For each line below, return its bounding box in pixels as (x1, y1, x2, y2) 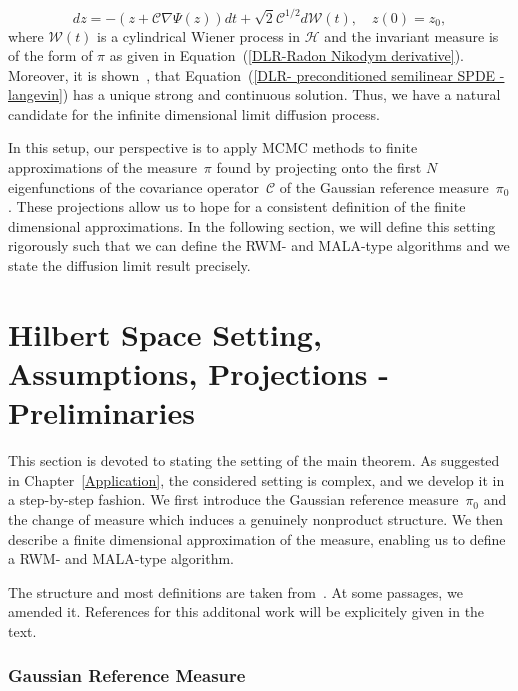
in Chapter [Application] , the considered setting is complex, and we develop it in (8, 469, 505, 490)
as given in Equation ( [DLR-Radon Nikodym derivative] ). (109, 45, 465, 66)
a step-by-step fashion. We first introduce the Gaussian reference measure (8, 489, 459, 510)
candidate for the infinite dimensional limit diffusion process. (8, 103, 380, 124)
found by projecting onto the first (216, 157, 422, 178)
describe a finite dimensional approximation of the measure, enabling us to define (8, 528, 506, 549)
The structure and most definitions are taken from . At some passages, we (8, 581, 463, 602)
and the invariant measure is (324, 25, 499, 46)
